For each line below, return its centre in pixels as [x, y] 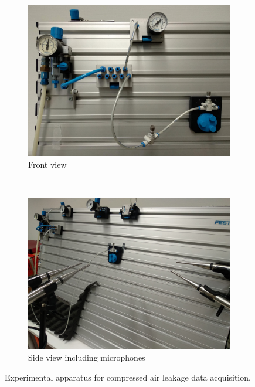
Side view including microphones [87, 357]
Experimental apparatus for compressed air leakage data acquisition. [128, 377]
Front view [47, 164]
